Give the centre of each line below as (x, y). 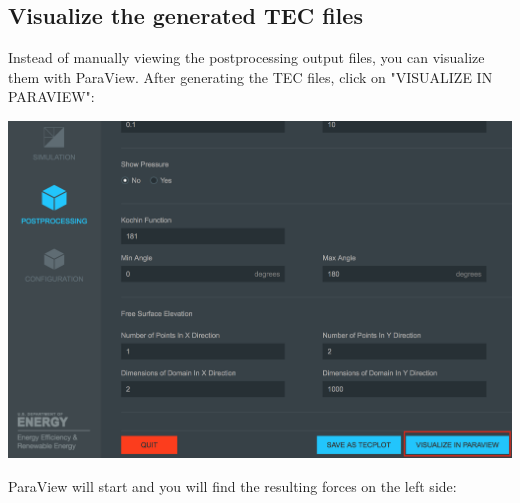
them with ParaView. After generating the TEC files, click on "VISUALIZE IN (250, 76)
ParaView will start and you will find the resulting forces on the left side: (232, 485)
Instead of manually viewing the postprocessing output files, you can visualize (246, 57)
